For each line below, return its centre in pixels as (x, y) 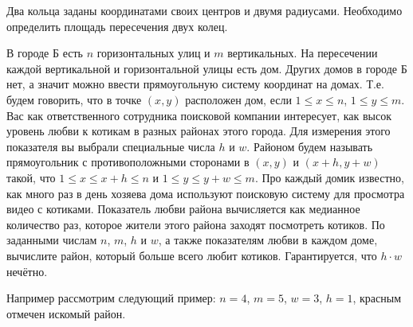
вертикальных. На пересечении (303, 53)
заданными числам (52, 240)
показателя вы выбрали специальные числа (111, 146)
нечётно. (27, 271)
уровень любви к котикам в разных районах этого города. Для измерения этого (199, 131)
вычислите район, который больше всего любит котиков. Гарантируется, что (192, 255)
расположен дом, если (238, 99)
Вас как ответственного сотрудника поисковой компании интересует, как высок (199, 115)
